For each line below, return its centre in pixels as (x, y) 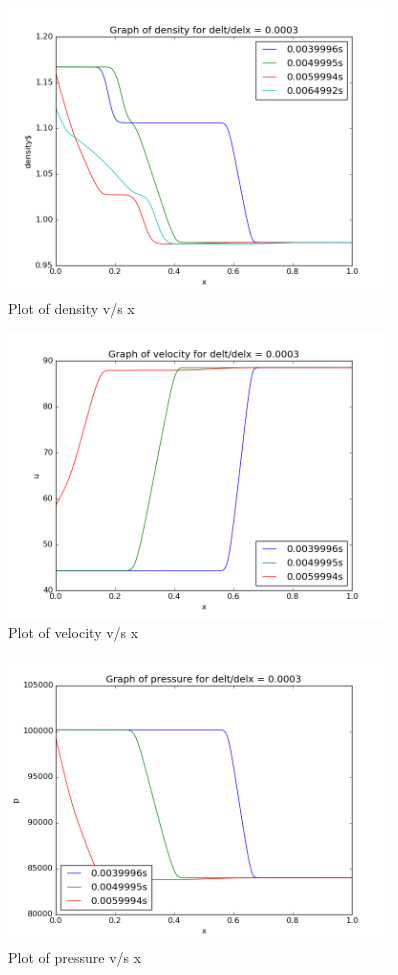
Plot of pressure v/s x (75, 956)
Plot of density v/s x (71, 307)
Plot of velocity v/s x (73, 632)
